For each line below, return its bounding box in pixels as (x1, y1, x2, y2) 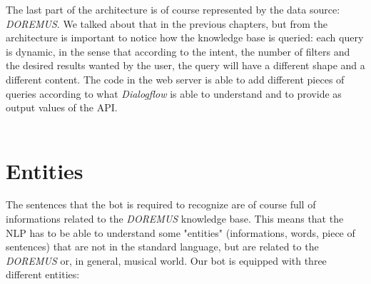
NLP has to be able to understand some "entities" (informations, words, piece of (6, 225, 355, 240)
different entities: (6, 267, 80, 282)
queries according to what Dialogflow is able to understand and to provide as (6, 86, 342, 101)
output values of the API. (6, 100, 118, 115)
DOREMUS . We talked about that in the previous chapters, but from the (6, 16, 327, 31)
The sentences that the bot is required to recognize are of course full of (6, 197, 316, 212)
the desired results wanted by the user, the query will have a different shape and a (6, 58, 365, 73)
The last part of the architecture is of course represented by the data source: (6, 2, 340, 16)
